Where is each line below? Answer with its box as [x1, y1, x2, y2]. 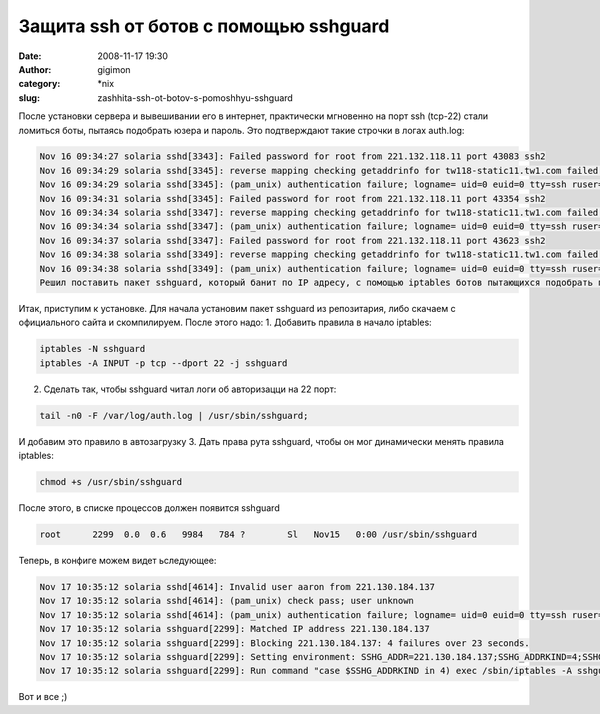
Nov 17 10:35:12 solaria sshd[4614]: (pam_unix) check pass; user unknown [39, 595, 415, 607]
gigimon [97, 63, 131, 75]
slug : [18, 91, 40, 104]
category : [18, 78, 61, 90]
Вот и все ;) [18, 691, 68, 703]
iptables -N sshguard [39, 343, 146, 355]
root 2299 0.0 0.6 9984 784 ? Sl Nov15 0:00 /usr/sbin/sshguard [39, 529, 478, 540]
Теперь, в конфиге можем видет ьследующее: [18, 555, 217, 567]
